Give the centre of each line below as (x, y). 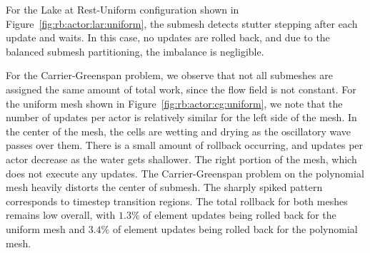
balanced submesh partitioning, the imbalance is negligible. (135, 51)
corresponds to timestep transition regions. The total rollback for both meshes (177, 201)
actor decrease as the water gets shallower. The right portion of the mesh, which (181, 159)
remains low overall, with (61, 215)
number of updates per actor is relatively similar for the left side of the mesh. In (181, 117)
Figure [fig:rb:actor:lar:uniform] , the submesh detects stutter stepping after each (182, 23)
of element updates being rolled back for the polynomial (235, 228)
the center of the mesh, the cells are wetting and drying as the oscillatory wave (179, 131)
